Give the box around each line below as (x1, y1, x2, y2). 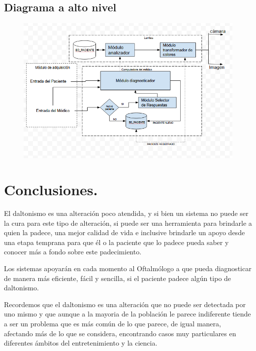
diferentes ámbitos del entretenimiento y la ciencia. (4, 338, 158, 348)
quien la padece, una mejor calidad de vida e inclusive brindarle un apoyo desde (4, 227, 245, 238)
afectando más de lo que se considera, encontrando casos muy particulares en (4, 328, 236, 338)
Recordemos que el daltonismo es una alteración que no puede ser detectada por (4, 299, 246, 309)
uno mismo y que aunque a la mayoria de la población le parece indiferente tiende (4, 309, 251, 319)
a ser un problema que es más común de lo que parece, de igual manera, (4, 318, 221, 328)
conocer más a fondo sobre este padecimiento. (4, 246, 142, 257)
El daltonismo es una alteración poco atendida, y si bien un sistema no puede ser (4, 208, 249, 218)
